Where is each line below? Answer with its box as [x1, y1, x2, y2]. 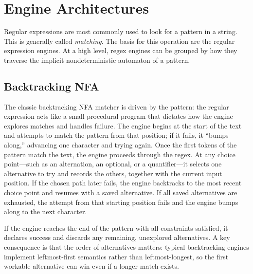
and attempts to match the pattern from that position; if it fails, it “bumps [4, 130, 229, 140]
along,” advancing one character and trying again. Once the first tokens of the [4, 140, 237, 150]
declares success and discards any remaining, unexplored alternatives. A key [4, 232, 230, 242]
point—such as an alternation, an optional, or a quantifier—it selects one [4, 159, 222, 169]
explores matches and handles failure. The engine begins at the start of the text [4, 120, 242, 130]
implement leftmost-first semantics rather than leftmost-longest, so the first [4, 251, 229, 261]
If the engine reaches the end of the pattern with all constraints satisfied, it [4, 222, 228, 233]
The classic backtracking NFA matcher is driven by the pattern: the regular [4, 101, 229, 111]
